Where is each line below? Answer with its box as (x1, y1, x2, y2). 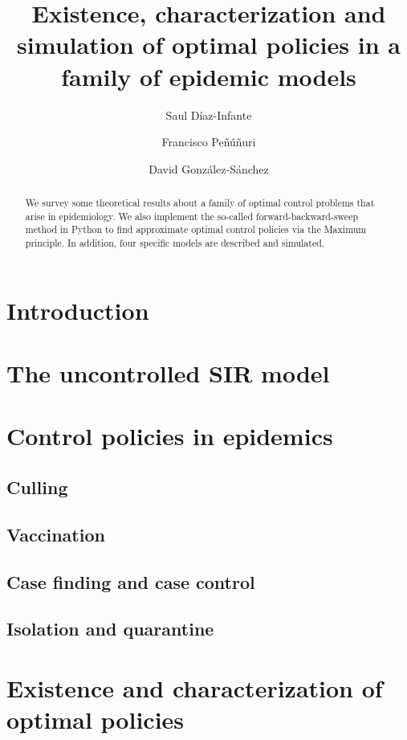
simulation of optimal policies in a (17, 28, 401, 61)
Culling (6, 475, 68, 500)
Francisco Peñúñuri (161, 133, 256, 150)
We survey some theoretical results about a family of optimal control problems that (25, 196, 375, 210)
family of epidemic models (61, 59, 356, 92)
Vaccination (6, 521, 105, 546)
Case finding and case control (6, 569, 255, 594)
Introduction (6, 293, 149, 326)
